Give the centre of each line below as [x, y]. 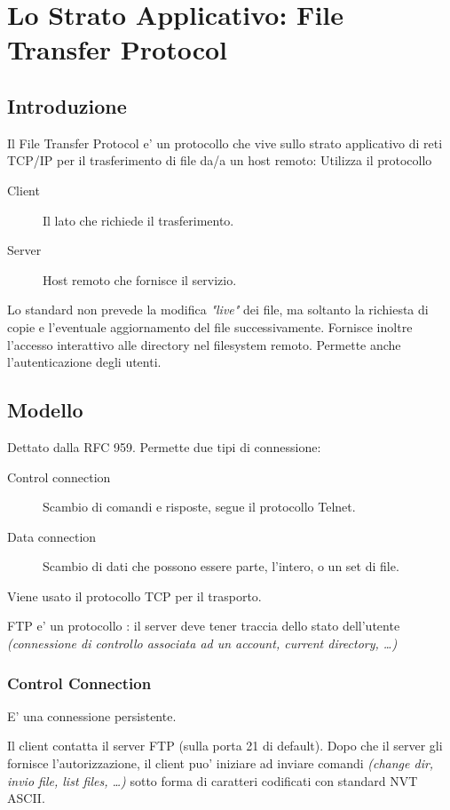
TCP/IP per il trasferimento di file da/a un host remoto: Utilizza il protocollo [220, 160]
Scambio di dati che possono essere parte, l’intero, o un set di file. [221, 566]
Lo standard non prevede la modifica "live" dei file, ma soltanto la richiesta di [218, 310]
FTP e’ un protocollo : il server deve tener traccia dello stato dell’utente [204, 626]
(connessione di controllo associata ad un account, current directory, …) [202, 643]
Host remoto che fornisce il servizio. [140, 279]
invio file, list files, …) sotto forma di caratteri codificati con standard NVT [213, 780]
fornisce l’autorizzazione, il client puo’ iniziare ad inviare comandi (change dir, [221, 763]
